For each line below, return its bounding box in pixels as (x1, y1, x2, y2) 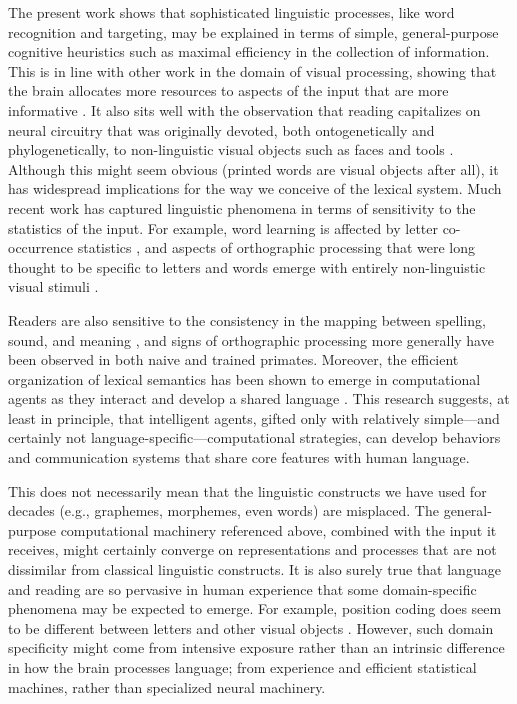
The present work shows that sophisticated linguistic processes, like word (8, 2, 455, 22)
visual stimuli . (8, 276, 99, 297)
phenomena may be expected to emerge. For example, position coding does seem (8, 598, 502, 619)
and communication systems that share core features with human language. (8, 447, 470, 468)
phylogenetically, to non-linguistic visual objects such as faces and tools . (8, 139, 454, 160)
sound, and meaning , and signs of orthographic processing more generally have (8, 329, 494, 350)
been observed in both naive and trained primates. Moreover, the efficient (8, 349, 459, 370)
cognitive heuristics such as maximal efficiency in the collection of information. (8, 41, 490, 62)
